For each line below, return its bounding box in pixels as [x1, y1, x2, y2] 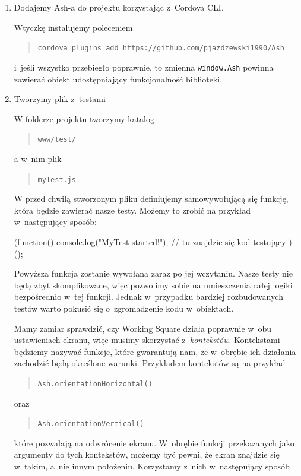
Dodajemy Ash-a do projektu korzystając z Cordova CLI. [14, 1, 224, 13]
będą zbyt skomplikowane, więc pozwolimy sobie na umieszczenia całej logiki [14, 278, 293, 291]
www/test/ [37, 135, 77, 144]
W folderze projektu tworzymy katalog [14, 112, 154, 125]
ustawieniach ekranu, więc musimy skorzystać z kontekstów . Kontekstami [14, 334, 280, 346]
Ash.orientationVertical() [37, 420, 144, 429]
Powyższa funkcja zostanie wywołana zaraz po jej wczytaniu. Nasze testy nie [14, 267, 293, 280]
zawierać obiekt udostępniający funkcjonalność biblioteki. [14, 72, 223, 85]
